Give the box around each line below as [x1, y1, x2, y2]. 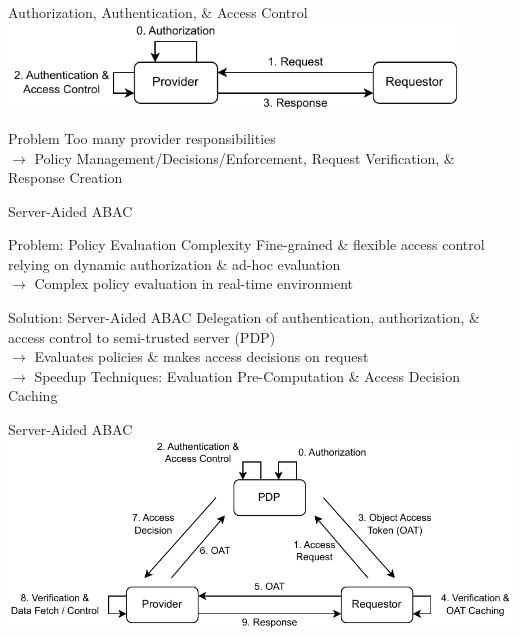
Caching [8, 385, 58, 406]
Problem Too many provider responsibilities [8, 127, 276, 148]
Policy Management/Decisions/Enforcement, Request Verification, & [34, 147, 455, 168]
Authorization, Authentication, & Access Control [8, 2, 308, 22]
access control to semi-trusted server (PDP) [8, 326, 276, 347]
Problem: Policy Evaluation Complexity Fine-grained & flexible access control [8, 234, 485, 255]
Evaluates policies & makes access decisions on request [34, 346, 369, 367]
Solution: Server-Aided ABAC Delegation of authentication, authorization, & [8, 307, 480, 328]
